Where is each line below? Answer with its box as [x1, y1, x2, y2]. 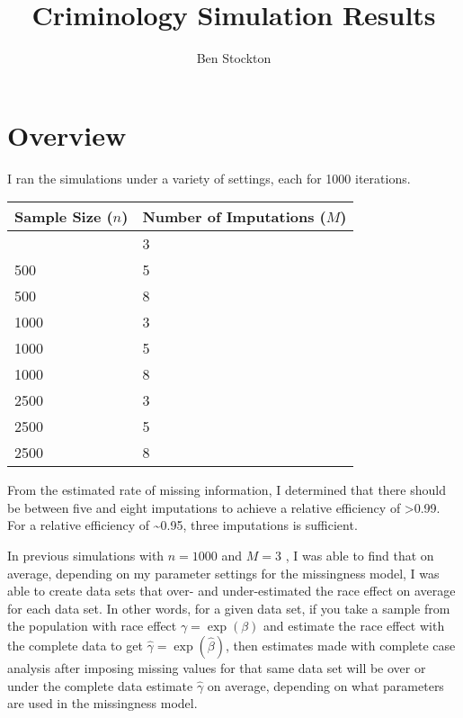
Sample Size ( [14, 206, 113, 228]
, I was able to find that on [285, 546, 434, 565]
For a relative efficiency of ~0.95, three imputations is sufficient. [7, 516, 358, 534]
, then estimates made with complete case [226, 636, 456, 654]
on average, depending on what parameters [207, 676, 444, 695]
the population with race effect [7, 616, 177, 635]
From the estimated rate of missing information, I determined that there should [7, 480, 446, 499]
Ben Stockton [196, 49, 272, 67]
